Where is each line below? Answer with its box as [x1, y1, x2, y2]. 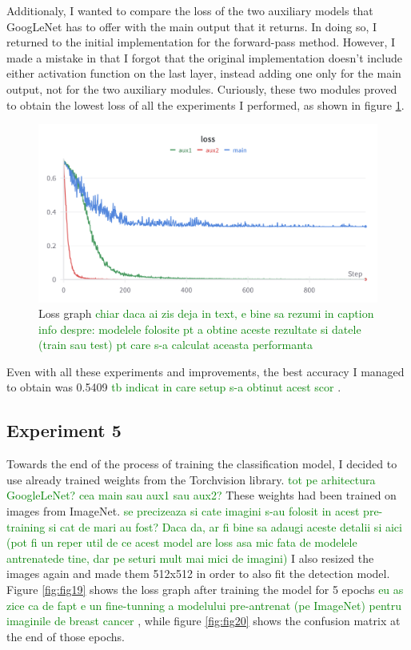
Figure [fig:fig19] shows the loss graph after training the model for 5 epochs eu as [6, 581, 404, 598]
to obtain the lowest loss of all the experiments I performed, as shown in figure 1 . [6, 96, 405, 113]
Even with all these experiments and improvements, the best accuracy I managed [6, 363, 405, 379]
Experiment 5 [6, 418, 122, 443]
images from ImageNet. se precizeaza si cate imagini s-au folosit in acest [6, 503, 360, 520]
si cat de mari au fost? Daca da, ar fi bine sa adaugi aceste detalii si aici [48, 518, 402, 535]
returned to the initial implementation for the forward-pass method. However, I [6, 34, 396, 50]
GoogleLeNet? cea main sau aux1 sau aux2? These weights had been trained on [6, 487, 397, 504]
